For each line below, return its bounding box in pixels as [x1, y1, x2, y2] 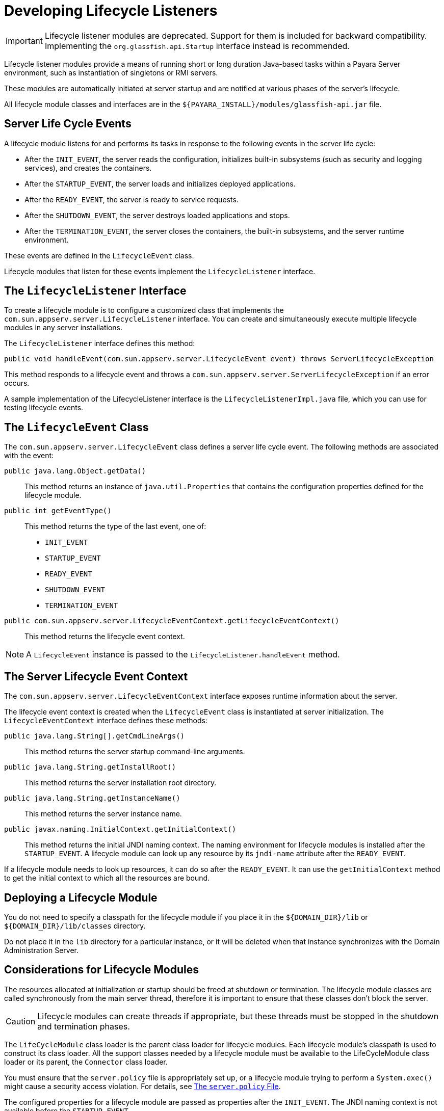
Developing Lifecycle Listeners [4, 2, 218, 19]
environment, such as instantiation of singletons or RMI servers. [4, 68, 218, 77]
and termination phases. [37, 1021, 130, 1031]
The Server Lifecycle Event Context [4, 670, 188, 683]
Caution [6, 1016, 36, 1026]
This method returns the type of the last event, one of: [24, 522, 206, 531]
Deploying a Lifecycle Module [4, 891, 158, 904]
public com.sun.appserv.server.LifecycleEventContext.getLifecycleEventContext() [4, 617, 339, 625]
